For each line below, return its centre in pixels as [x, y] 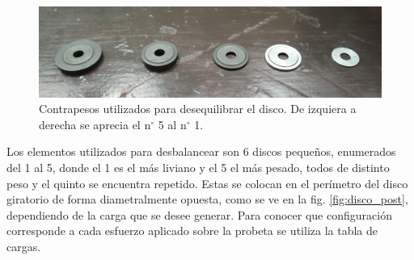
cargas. [24, 246]
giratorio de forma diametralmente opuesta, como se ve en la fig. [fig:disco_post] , [207, 199]
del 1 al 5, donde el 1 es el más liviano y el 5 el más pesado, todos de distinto [198, 167]
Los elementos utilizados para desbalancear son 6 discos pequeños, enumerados [201, 151]
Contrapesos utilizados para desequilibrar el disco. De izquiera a [198, 109]
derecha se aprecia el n [95, 124]
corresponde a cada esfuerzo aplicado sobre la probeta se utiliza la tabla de [192, 231]
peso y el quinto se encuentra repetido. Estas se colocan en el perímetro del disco [207, 183]
